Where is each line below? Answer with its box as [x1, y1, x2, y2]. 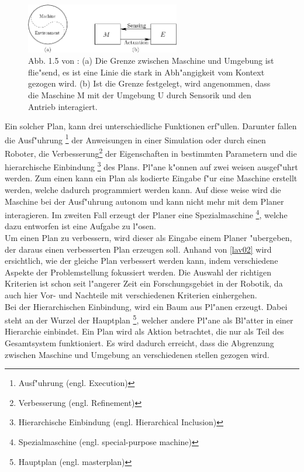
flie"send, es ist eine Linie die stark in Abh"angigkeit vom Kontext [28, 66, 265, 78]
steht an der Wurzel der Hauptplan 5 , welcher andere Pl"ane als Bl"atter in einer [5, 312, 293, 326]
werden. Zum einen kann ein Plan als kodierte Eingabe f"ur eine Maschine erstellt [5, 172, 298, 184]
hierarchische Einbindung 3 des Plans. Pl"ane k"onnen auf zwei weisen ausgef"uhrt [5, 159, 298, 173]
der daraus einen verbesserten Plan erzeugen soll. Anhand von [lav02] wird [5, 243, 272, 255]
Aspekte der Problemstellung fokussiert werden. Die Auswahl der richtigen [5, 266, 272, 278]
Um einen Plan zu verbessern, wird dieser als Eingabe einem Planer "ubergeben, [5, 232, 292, 244]
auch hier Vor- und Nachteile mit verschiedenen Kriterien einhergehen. [5, 289, 257, 301]
